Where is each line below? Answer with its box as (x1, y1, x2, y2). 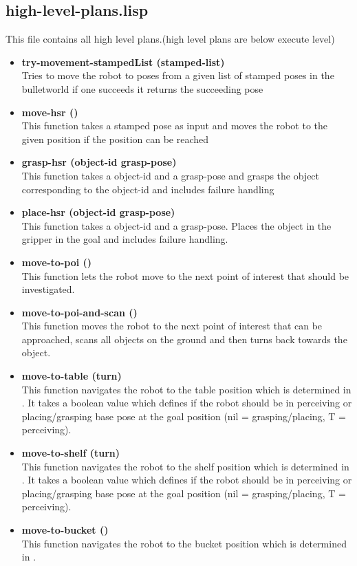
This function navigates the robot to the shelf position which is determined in (21, 459, 349, 473)
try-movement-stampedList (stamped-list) (21, 54, 225, 69)
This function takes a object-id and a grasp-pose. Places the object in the (21, 218, 332, 232)
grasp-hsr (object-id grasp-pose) (21, 155, 177, 169)
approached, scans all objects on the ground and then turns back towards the (21, 331, 347, 346)
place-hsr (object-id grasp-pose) (21, 205, 175, 219)
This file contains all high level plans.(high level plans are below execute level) (6, 32, 335, 46)
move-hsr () (21, 105, 78, 119)
